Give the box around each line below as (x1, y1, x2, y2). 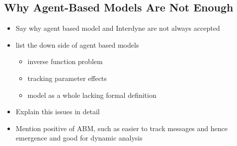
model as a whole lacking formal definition (27, 89, 157, 100)
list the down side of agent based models (15, 39, 139, 50)
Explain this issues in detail (15, 106, 100, 117)
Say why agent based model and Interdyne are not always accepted (15, 23, 220, 33)
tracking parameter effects (27, 73, 107, 83)
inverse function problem (27, 56, 103, 67)
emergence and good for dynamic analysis (15, 133, 143, 143)
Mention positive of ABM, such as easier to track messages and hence (15, 123, 228, 133)
